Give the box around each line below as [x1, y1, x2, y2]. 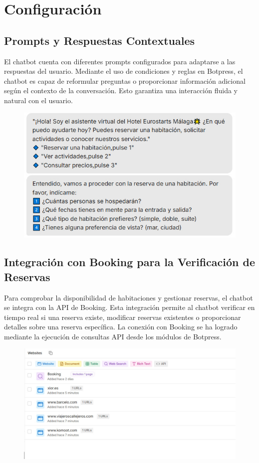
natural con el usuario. [4, 95, 73, 105]
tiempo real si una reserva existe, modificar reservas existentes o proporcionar [4, 311, 241, 322]
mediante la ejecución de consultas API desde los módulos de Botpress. [4, 331, 222, 341]
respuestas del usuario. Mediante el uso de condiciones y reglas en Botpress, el [4, 66, 243, 76]
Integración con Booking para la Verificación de [4, 254, 256, 270]
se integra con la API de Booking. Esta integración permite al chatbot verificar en [4, 302, 255, 312]
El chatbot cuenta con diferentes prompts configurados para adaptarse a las [4, 56, 236, 66]
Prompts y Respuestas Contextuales [4, 32, 195, 48]
